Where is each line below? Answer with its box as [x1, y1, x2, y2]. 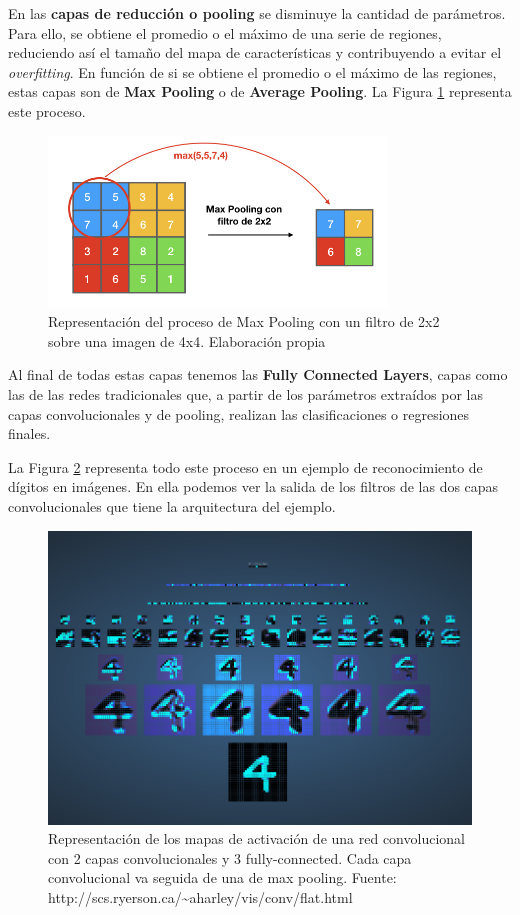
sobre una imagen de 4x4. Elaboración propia [48, 330, 326, 351]
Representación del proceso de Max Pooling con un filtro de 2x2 [48, 311, 440, 332]
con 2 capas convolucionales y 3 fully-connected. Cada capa [48, 847, 412, 868]
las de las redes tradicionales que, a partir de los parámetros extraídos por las [8, 384, 483, 405]
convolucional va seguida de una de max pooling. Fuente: [48, 867, 397, 888]
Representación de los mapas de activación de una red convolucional [48, 828, 465, 849]
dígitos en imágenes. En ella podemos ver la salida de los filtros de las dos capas [8, 476, 499, 497]
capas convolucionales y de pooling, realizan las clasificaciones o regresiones [8, 403, 470, 424]
